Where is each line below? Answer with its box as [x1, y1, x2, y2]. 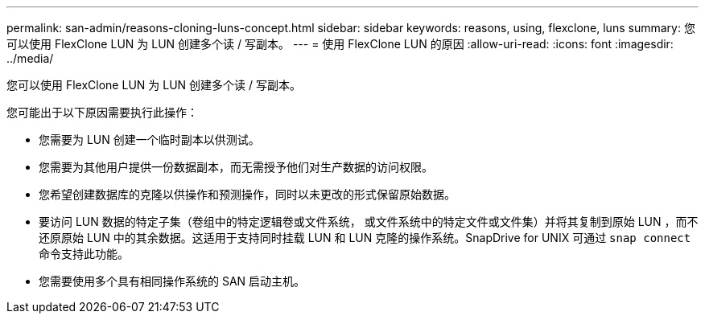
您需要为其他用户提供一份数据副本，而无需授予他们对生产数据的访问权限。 [39, 160, 433, 174]
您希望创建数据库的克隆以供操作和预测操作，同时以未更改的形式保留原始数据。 [39, 187, 456, 201]
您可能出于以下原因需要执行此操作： [6, 105, 198, 119]
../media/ [6, 51, 54, 65]
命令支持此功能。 [39, 247, 129, 261]
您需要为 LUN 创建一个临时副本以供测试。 [39, 133, 260, 146]
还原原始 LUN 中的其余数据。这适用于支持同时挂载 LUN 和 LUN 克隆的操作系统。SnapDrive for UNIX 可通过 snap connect [39, 231, 691, 244]
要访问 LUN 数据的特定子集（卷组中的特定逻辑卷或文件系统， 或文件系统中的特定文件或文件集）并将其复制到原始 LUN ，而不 [39, 215, 699, 228]
